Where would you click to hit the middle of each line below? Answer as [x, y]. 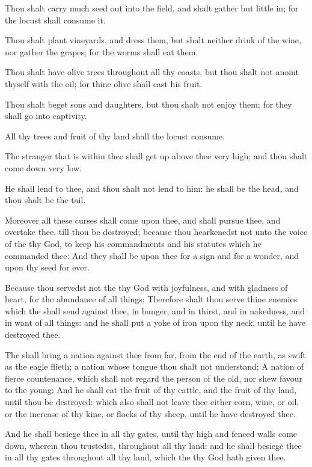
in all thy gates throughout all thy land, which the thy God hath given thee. [145, 457]
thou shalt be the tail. [45, 200]
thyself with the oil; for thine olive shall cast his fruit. [104, 83]
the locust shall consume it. [55, 20]
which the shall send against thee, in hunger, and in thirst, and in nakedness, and [155, 310]
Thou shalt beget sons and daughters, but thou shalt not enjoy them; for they [148, 104]
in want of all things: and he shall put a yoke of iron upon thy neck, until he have [155, 322]
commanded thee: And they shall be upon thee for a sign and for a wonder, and [152, 255]
